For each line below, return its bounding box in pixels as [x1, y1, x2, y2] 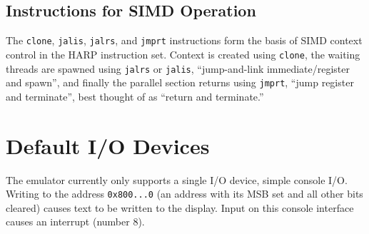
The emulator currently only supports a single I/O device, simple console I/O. [6, 172, 348, 187]
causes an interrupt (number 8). [6, 214, 145, 229]
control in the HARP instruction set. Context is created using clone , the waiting [6, 46, 360, 61]
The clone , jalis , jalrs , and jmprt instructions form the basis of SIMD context [6, 33, 363, 48]
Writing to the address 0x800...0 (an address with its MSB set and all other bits [6, 186, 363, 201]
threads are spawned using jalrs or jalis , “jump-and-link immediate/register [6, 61, 350, 76]
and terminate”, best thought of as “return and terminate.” [6, 88, 264, 103]
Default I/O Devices [6, 131, 210, 160]
